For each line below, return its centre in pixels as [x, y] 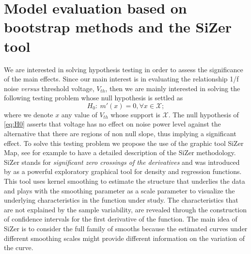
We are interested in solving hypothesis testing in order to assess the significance [124, 69]
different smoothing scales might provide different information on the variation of [125, 238]
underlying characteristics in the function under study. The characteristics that [121, 200]
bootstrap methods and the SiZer [118, 27]
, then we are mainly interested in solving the [173, 88]
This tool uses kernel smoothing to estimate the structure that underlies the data [125, 181]
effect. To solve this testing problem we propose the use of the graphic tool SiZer [124, 143]
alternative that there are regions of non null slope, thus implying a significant [120, 134]
